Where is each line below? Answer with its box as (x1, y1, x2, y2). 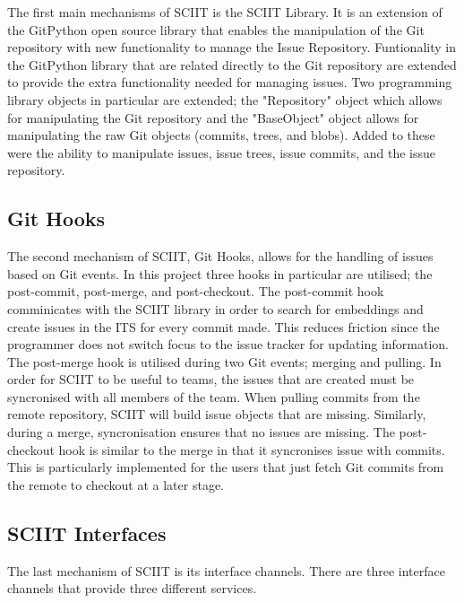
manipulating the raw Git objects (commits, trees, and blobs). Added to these (7, 126, 435, 144)
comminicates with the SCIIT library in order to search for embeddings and (7, 299, 424, 318)
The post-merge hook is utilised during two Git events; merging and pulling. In (7, 352, 442, 371)
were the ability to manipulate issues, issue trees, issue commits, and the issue (7, 143, 436, 162)
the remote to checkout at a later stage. (7, 475, 224, 494)
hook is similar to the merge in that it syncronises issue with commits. (58, 440, 445, 459)
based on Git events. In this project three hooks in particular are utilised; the (7, 264, 433, 283)
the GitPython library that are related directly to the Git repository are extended (7, 55, 457, 74)
